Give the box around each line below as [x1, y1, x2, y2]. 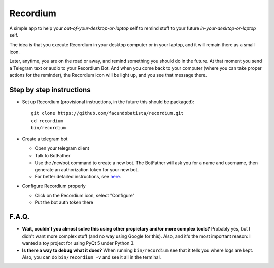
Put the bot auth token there [35, 199, 93, 205]
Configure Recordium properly [22, 183, 86, 189]
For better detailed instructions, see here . [35, 174, 121, 180]
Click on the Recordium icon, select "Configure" [35, 193, 135, 199]
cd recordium [31, 118, 63, 124]
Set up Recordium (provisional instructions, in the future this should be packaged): [22, 99, 195, 105]
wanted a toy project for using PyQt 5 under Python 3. [22, 240, 135, 246]
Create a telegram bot [22, 136, 68, 142]
